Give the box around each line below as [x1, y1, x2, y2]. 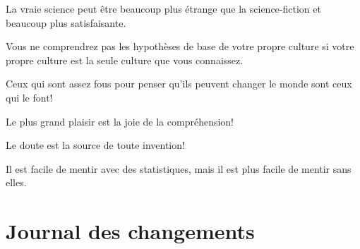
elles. [6, 175, 27, 190]
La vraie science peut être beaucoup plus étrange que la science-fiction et [6, 1, 321, 16]
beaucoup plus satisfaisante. [6, 15, 126, 30]
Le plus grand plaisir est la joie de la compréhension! [6, 114, 234, 128]
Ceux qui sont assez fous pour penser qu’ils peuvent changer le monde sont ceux [6, 76, 352, 91]
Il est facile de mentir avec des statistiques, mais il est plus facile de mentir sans [6, 161, 352, 176]
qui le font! [6, 90, 53, 104]
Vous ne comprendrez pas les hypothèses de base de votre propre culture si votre [6, 39, 354, 54]
